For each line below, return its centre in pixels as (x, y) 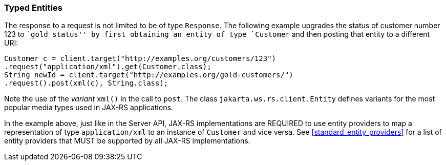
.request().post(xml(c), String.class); (86, 83)
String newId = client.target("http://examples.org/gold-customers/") (149, 75)
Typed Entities (33, 8)
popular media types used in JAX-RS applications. (89, 108)
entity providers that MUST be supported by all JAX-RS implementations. (127, 141)
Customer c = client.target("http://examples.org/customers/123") (140, 59)
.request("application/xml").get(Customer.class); (108, 67)
